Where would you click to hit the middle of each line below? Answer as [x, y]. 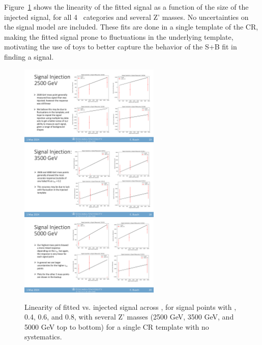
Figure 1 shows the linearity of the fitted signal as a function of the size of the [126, 7]
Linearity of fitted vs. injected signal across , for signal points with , [130, 307]
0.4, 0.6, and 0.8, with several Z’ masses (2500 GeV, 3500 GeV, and [129, 317]
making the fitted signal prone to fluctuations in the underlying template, [119, 36]
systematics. [43, 337]
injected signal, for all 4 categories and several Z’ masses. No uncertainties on [126, 17]
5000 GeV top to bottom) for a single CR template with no [117, 326]
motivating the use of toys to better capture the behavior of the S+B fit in [121, 47]
